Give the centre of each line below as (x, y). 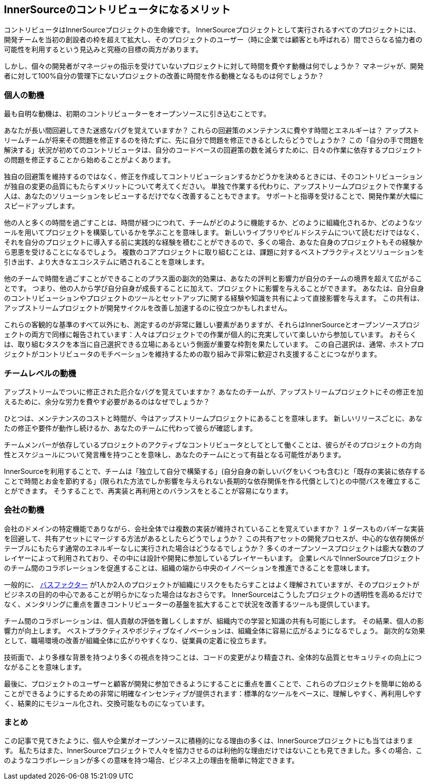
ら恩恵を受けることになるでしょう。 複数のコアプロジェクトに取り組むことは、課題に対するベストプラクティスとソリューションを (214, 252)
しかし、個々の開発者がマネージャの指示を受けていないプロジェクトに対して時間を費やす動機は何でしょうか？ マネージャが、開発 (214, 66)
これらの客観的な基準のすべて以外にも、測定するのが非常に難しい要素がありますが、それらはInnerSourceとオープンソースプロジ (212, 325)
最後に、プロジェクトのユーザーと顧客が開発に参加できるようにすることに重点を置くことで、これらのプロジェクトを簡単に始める (213, 683)
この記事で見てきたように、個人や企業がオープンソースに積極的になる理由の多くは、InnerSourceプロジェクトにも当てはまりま (209, 741)
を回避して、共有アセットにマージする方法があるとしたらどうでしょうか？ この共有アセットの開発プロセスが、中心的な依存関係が (214, 538)
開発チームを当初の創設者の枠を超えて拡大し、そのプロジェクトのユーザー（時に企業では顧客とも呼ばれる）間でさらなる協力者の (213, 40)
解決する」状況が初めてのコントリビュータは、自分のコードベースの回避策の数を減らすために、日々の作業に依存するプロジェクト (213, 150)
